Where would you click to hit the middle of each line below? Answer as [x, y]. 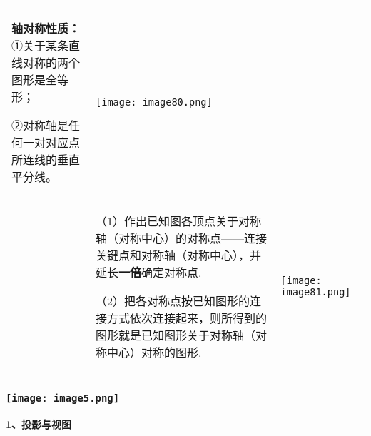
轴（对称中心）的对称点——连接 [182, 238]
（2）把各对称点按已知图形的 [173, 301]
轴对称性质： [46, 28]
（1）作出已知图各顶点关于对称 [179, 221]
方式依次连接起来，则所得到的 [187, 318]
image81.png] [316, 292]
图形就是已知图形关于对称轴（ [176, 335]
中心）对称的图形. [154, 352]
